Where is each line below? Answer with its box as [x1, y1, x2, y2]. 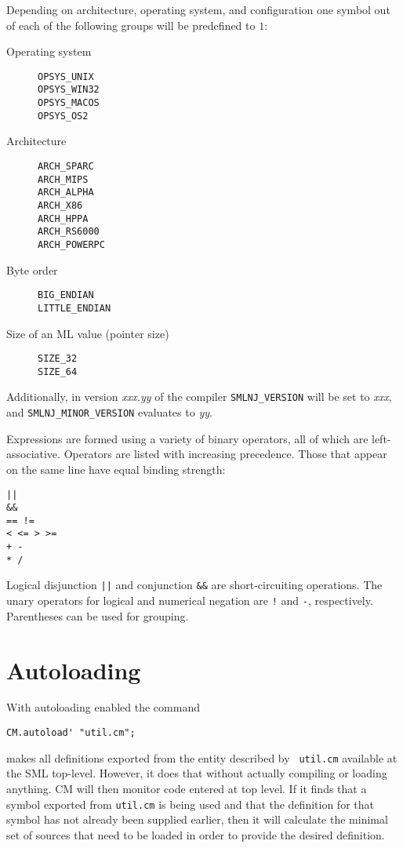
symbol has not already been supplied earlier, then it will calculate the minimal [6, 811, 388, 828]
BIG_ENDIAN [38, 289, 94, 301]
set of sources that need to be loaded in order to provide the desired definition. [6, 826, 385, 843]
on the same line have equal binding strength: [6, 460, 226, 477]
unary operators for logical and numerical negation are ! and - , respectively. [6, 592, 373, 609]
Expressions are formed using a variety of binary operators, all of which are [6, 430, 369, 446]
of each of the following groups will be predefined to [6, 16, 256, 33]
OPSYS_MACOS [38, 97, 100, 109]
